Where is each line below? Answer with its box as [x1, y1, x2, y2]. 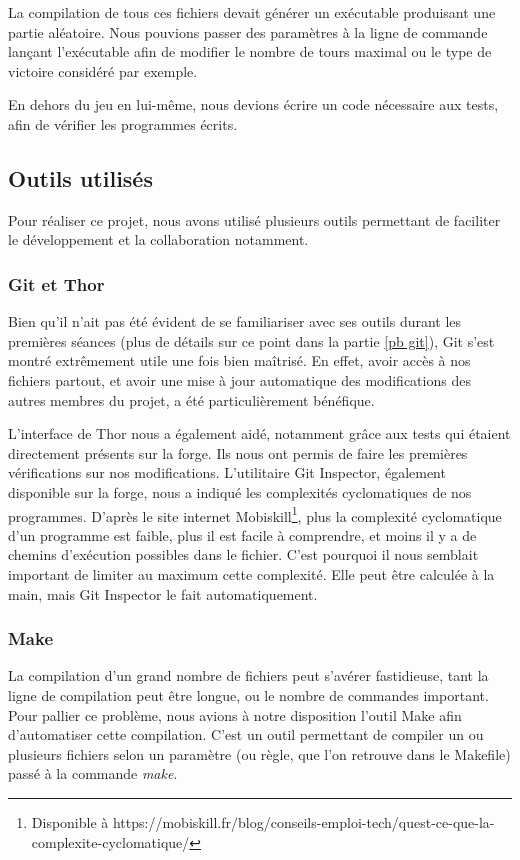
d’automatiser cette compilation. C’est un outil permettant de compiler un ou [8, 724, 484, 745]
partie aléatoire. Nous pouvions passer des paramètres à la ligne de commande [8, 21, 488, 42]
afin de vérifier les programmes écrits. [8, 113, 238, 134]
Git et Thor [8, 271, 105, 296]
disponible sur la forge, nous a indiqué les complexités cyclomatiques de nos [8, 481, 472, 502]
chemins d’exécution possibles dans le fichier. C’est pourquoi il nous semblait [8, 544, 479, 565]
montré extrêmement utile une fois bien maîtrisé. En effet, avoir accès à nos [8, 350, 471, 371]
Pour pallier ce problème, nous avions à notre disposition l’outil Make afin [8, 704, 462, 725]
